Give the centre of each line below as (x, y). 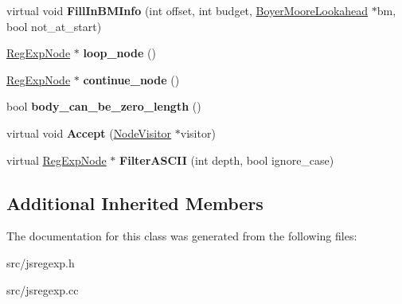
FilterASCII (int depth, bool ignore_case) (227, 160)
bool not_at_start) (54, 26)
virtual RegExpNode (57, 160)
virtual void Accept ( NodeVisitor (89, 133)
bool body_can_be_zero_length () (104, 106)
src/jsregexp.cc (43, 289)
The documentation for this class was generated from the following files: (182, 236)
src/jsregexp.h (41, 262)
